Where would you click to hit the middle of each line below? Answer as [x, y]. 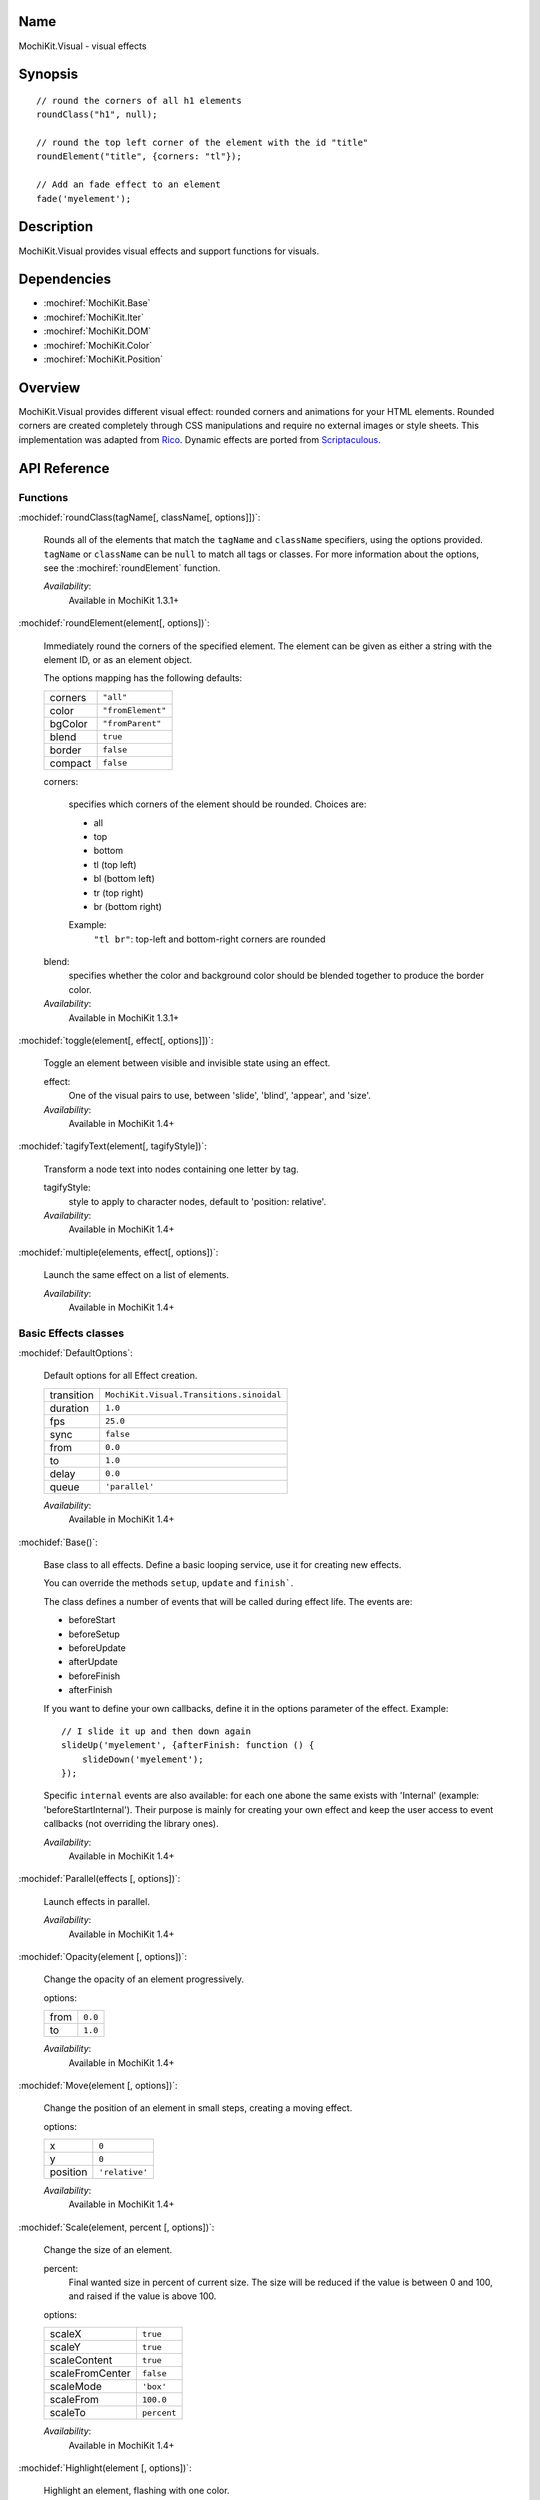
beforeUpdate [97, 1647]
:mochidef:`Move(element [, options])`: [98, 2085]
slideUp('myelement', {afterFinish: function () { [188, 1745]
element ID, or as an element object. [118, 659]
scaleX [65, 2334]
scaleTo [68, 2413]
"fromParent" [132, 723]
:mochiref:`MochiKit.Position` [103, 359]
